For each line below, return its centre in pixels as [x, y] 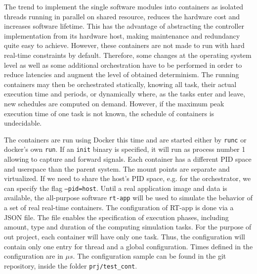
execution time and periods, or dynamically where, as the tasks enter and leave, [125, 94]
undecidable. [23, 123]
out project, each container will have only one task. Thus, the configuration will [125, 236]
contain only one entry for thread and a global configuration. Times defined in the [128, 246]
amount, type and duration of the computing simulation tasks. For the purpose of [128, 227]
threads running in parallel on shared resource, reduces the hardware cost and [122, 16]
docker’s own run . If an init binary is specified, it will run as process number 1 [125, 149]
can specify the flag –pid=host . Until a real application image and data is [116, 188]
